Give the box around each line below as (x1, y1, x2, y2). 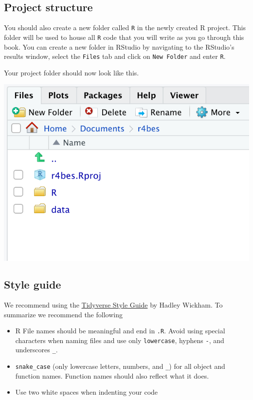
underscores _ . (15, 345, 58, 355)
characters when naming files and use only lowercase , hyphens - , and (15, 335, 224, 345)
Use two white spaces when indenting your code (15, 387, 158, 397)
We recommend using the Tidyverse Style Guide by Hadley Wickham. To (4, 299, 223, 309)
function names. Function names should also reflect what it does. (15, 370, 209, 381)
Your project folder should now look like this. (4, 67, 139, 77)
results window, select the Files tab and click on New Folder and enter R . (4, 51, 226, 61)
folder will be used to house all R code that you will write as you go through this (4, 32, 244, 42)
